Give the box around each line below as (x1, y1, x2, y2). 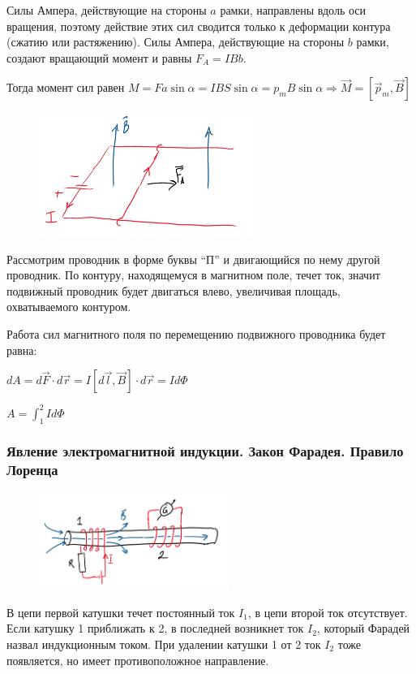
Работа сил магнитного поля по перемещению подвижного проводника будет (6, 326, 386, 343)
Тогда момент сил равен (6, 79, 125, 96)
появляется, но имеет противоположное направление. (6, 651, 269, 668)
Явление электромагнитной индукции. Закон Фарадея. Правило (6, 441, 404, 461)
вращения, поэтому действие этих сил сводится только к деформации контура (6, 17, 391, 34)
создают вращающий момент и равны (6, 49, 192, 66)
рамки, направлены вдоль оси (220, 2, 367, 18)
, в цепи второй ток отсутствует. (247, 603, 408, 620)
